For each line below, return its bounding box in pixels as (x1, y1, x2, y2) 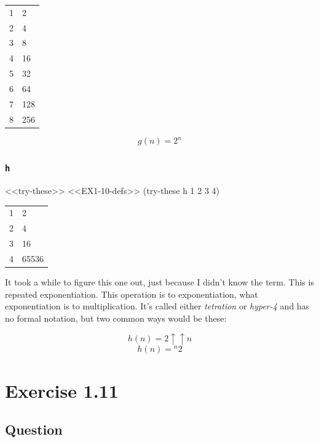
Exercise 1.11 (5, 378, 119, 403)
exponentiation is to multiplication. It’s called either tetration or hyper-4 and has (5, 300, 310, 312)
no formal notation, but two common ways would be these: (5, 311, 227, 324)
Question (5, 420, 63, 439)
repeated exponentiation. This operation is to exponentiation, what (5, 287, 258, 300)
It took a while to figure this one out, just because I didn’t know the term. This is (5, 276, 314, 288)
